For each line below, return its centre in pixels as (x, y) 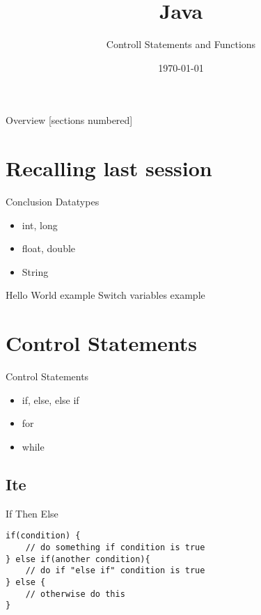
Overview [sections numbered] (69, 120)
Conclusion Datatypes (53, 202)
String (35, 271)
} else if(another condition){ (78, 559)
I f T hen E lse (32, 513)
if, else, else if (50, 399)
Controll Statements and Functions (181, 44)
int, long (40, 225)
